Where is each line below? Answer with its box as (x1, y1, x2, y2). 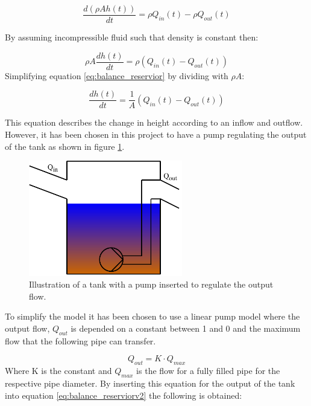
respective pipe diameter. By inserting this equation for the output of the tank (5, 377, 295, 390)
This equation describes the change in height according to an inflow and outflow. (5, 116, 303, 129)
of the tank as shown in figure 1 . (5, 140, 125, 152)
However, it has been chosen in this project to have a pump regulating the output (5, 127, 307, 140)
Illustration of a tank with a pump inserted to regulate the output (29, 278, 274, 291)
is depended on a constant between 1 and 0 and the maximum (71, 322, 301, 335)
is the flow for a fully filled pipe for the (136, 364, 280, 377)
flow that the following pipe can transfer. (5, 334, 156, 347)
